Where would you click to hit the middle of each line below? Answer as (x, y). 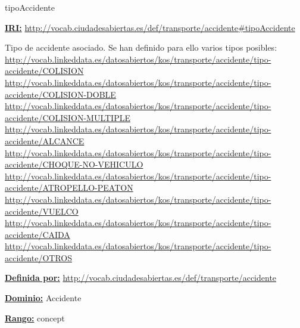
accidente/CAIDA (37, 234)
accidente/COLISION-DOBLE (60, 94)
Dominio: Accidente (43, 298)
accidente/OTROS (38, 257)
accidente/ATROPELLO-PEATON (69, 188)
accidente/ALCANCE (45, 140)
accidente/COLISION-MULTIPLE (68, 117)
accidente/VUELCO (42, 211)
